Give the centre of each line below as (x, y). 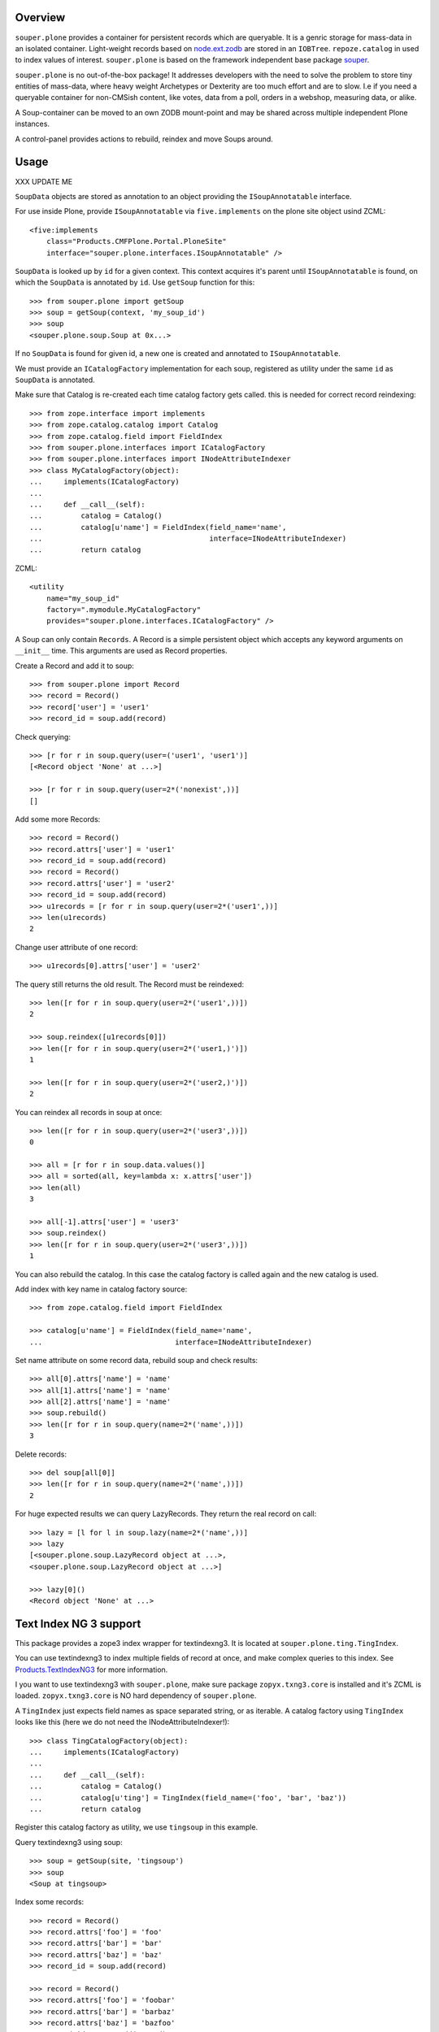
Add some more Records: (58, 819)
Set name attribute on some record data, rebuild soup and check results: (137, 1360)
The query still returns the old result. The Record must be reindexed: (130, 984)
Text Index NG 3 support (78, 1624)
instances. (33, 124)
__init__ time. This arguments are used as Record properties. (121, 651)
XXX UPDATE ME (44, 181)
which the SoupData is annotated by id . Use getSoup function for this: (135, 282)
